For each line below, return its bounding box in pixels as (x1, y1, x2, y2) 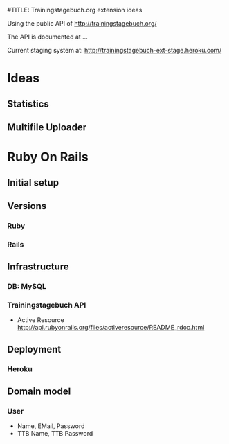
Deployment (7, 343, 62, 355)
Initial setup (7, 177, 59, 188)
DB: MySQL (7, 282, 46, 292)
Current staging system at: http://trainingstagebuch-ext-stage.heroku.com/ (7, 46, 222, 54)
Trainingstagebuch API (7, 301, 86, 310)
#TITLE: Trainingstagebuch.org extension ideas (7, 6, 143, 14)
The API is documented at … (7, 33, 88, 41)
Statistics (7, 98, 50, 109)
